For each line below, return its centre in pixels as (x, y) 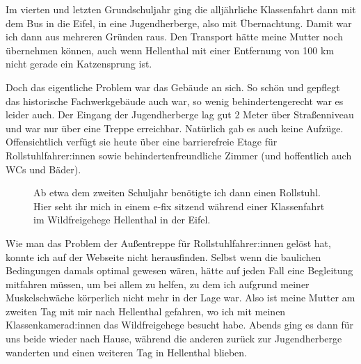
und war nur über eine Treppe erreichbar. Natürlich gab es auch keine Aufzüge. (175, 128)
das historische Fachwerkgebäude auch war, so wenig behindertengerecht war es (175, 101)
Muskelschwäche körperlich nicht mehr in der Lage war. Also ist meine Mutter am (180, 298)
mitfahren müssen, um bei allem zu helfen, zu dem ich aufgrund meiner (158, 284)
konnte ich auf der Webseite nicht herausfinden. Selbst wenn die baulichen (163, 256)
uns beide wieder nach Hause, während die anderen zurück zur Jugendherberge (174, 339)
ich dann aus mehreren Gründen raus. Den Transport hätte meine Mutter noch (175, 37)
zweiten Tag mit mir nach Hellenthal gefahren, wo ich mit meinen (146, 311)
